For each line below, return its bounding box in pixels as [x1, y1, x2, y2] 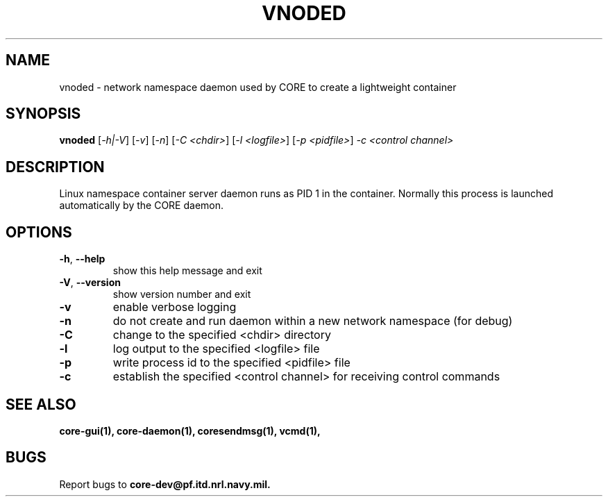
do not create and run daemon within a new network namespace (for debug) [112, 314, 513, 328]
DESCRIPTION [6, 158, 105, 176]
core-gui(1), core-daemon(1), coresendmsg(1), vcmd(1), [59, 424, 321, 437]
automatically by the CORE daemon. [59, 199, 224, 212]
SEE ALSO [6, 395, 76, 413]
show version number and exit [112, 288, 251, 301]
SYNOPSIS [6, 105, 81, 123]
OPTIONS [6, 223, 72, 241]
